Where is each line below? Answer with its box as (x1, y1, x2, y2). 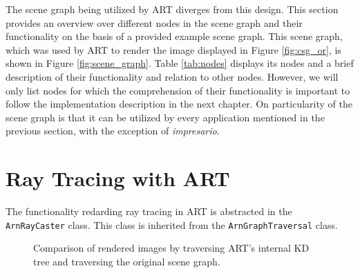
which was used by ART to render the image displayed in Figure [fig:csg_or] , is (6, 42, 341, 57)
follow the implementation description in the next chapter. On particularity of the (6, 97, 352, 111)
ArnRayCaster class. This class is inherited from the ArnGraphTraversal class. (6, 217, 338, 232)
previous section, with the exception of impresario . (6, 123, 220, 138)
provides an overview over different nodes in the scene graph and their (6, 15, 303, 30)
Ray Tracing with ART (6, 164, 230, 192)
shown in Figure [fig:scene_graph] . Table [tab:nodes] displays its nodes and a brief (6, 56, 354, 70)
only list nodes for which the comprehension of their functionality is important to (6, 83, 350, 97)
